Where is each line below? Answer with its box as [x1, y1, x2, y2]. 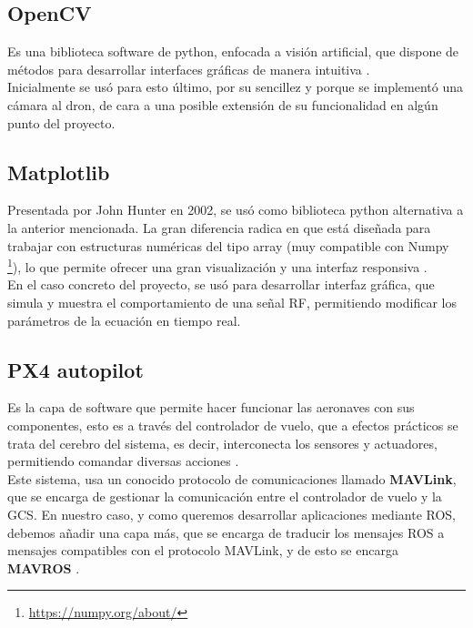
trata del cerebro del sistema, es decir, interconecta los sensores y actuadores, [7, 433, 438, 452]
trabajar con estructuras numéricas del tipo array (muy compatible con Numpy [7, 236, 449, 255]
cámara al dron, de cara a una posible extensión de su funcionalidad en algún [7, 95, 438, 114]
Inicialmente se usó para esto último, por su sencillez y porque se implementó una [7, 77, 464, 96]
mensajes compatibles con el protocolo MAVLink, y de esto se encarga [7, 541, 398, 560]
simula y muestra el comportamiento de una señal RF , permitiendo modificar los [7, 293, 457, 311]
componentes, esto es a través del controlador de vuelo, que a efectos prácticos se [7, 415, 458, 434]
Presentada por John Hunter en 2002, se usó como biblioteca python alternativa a [7, 200, 464, 219]
